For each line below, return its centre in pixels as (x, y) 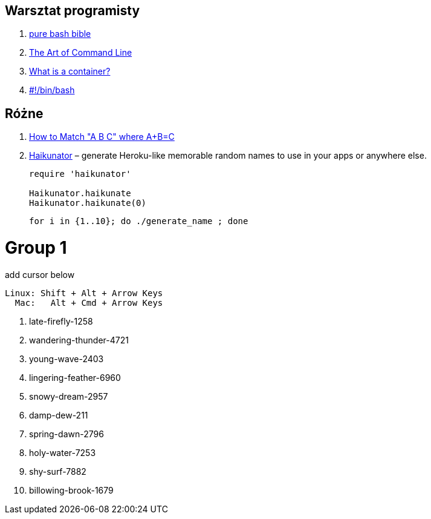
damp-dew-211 (59, 415)
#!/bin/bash (52, 90)
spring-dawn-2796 (66, 434)
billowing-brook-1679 (71, 490)
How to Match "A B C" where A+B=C (102, 137)
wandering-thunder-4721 (79, 340)
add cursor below (40, 274)
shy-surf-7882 (58, 471)
